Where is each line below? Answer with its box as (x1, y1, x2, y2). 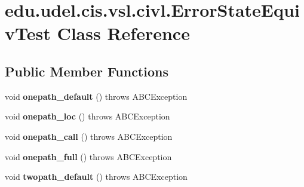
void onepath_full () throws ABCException (5, 150, 172, 163)
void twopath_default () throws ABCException (5, 170, 188, 183)
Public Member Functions (5, 62, 168, 80)
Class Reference (57, 21, 190, 45)
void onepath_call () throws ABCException (5, 130, 173, 142)
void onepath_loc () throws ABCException (5, 110, 170, 122)
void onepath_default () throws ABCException (5, 90, 188, 102)
